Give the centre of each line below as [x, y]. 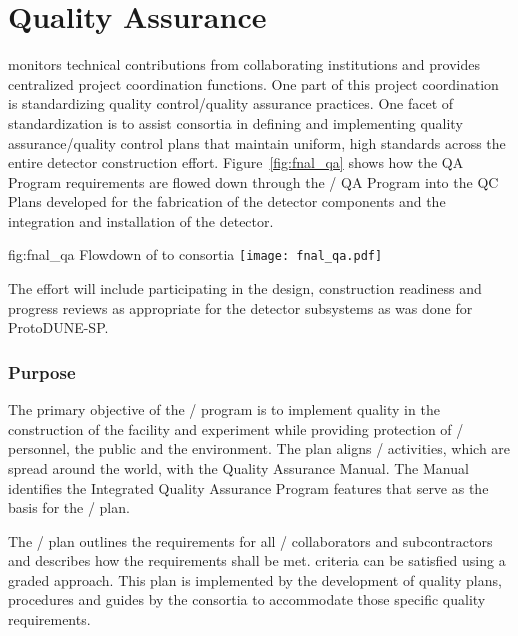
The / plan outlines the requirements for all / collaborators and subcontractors [250, 540]
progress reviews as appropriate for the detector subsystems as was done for [240, 307]
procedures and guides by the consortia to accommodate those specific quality [247, 599]
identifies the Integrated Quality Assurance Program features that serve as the [248, 487]
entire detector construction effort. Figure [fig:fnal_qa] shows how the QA [236, 162]
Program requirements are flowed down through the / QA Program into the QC [253, 181]
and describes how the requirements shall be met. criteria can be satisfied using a [257, 560]
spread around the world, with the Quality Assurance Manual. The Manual [238, 467]
